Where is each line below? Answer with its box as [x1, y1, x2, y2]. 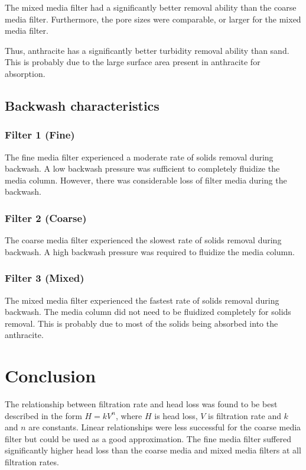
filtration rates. [5, 456, 59, 468]
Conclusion [5, 363, 96, 388]
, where [115, 409, 142, 421]
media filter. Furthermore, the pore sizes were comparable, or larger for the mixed [5, 12, 301, 25]
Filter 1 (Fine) [5, 127, 75, 142]
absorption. [5, 67, 45, 79]
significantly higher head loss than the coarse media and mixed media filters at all [5, 444, 301, 456]
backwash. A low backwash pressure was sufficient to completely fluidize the [5, 162, 280, 175]
